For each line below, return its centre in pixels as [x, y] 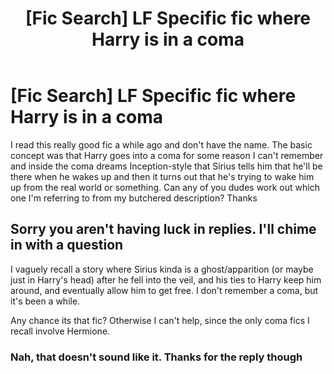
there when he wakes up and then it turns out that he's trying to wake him [162, 176]
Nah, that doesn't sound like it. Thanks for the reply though [156, 357]
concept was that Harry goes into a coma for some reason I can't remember [167, 155]
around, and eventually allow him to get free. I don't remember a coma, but [164, 290]
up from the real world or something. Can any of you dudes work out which [165, 187]
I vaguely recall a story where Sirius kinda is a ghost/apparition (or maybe [162, 269]
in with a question [67, 245]
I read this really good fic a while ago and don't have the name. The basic [161, 144]
